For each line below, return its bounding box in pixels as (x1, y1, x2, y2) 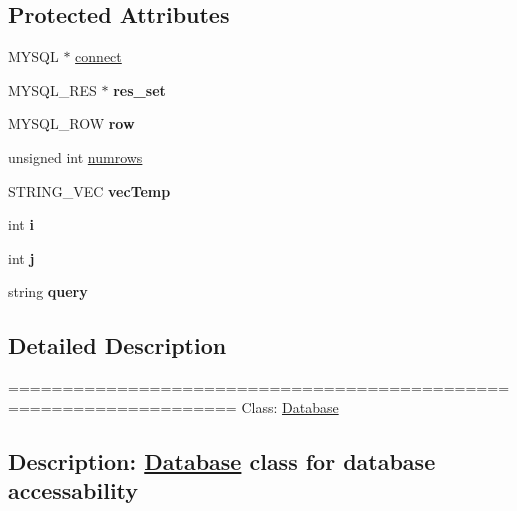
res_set (113, 79, 166, 100)
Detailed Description (8, 330, 227, 361)
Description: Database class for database (8, 445, 436, 476)
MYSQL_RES (8, 79, 97, 100)
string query (8, 281, 88, 302)
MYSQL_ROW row (8, 113, 135, 134)
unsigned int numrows (8, 146, 143, 167)
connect (75, 46, 122, 67)
